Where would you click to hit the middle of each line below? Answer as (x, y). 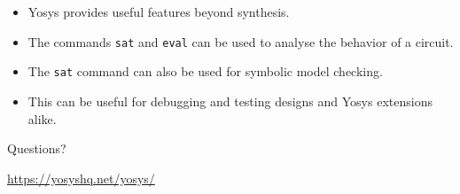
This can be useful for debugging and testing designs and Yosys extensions (230, 101)
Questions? (37, 148)
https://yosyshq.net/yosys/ (81, 178)
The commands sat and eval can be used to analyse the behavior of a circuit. (241, 41)
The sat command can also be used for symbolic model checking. (205, 71)
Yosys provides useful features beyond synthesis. (159, 12)
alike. (42, 118)
